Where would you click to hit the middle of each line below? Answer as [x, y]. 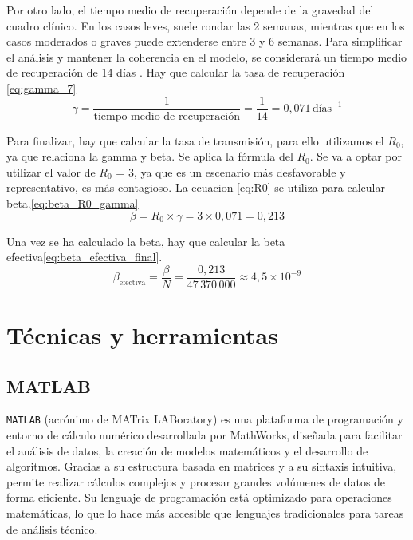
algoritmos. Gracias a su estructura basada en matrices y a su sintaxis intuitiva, [202, 466]
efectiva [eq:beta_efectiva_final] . [85, 257]
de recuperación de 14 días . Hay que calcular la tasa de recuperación [176, 72]
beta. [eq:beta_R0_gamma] [73, 203]
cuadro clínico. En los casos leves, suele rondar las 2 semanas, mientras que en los [206, 25]
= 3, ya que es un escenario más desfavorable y [231, 171]
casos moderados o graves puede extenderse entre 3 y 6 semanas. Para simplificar [205, 41]
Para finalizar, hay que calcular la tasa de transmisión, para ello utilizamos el [195, 140]
